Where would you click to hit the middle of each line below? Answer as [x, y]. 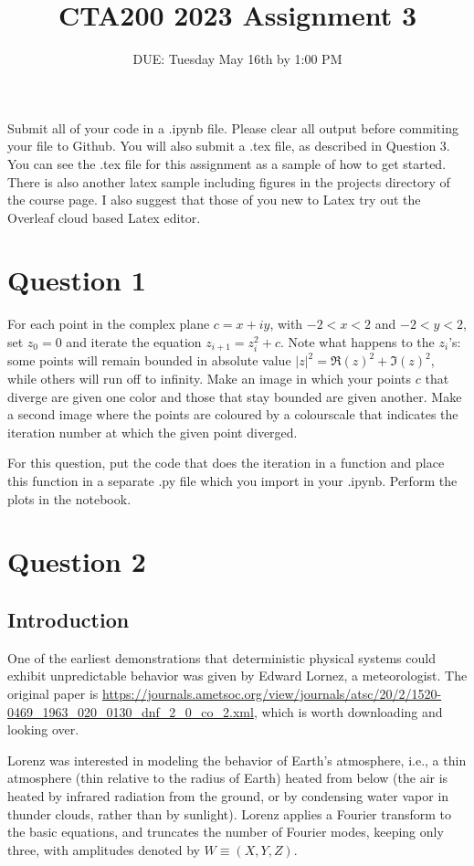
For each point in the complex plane [109, 324]
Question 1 [77, 280]
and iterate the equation [134, 342]
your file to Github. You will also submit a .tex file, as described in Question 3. [229, 146]
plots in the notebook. [69, 498]
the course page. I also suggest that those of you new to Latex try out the [214, 200]
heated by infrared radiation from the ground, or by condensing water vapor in [228, 795]
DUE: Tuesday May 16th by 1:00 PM [237, 59]
